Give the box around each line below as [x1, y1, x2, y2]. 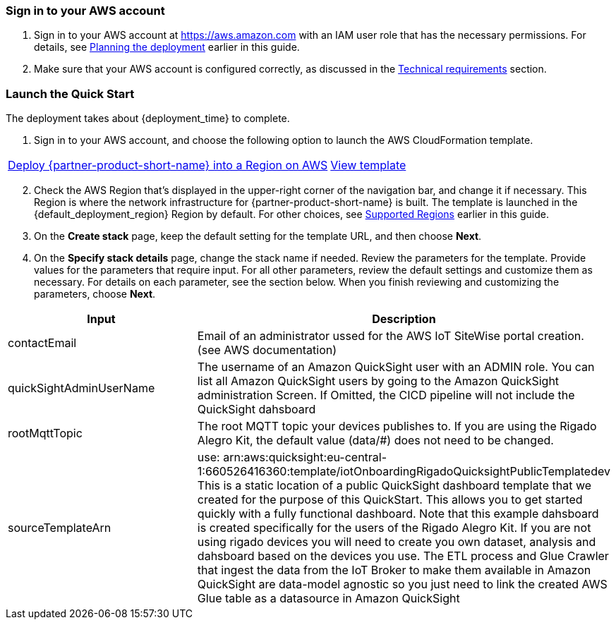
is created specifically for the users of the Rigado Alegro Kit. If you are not [197, 521, 591, 535]
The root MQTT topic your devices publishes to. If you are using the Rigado [197, 419, 597, 434]
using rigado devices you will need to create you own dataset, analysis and [197, 535, 596, 550]
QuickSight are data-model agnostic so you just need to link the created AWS [197, 577, 608, 592]
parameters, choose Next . [34, 288, 156, 301]
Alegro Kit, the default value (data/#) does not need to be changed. [197, 433, 554, 448]
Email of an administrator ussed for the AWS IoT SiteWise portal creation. [197, 329, 584, 344]
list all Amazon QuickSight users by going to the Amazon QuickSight [197, 374, 560, 389]
